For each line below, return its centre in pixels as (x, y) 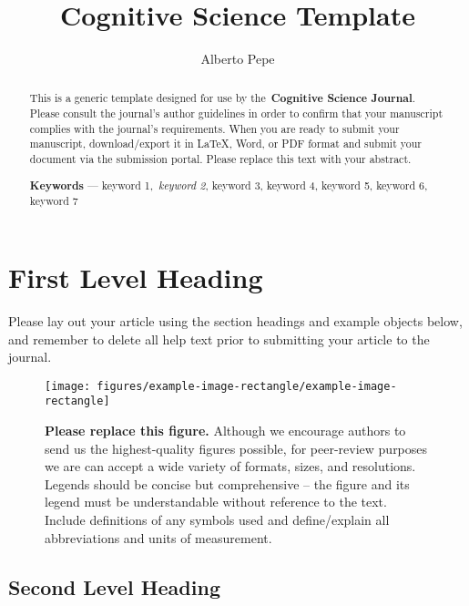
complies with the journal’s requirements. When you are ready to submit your (214, 128)
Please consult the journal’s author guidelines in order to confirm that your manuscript (236, 113)
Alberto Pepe (238, 59)
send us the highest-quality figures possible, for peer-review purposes (236, 448)
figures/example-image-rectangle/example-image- (247, 386)
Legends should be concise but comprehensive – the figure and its (227, 483)
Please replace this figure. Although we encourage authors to (225, 431)
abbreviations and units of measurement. (158, 537)
